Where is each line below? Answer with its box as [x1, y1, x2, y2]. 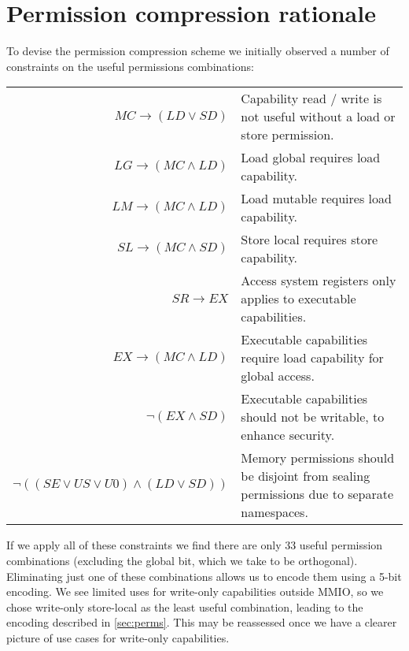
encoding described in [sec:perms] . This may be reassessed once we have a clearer [6, 614, 397, 631]
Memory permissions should [241, 448, 395, 467]
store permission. [241, 125, 334, 144]
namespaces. [241, 503, 308, 522]
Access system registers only [241, 271, 396, 290]
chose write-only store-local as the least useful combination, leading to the [6, 598, 363, 615]
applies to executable [241, 289, 356, 308]
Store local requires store [241, 230, 378, 249]
